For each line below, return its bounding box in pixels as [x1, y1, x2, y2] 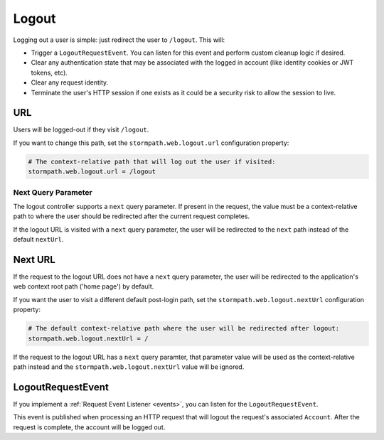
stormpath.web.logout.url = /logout [28, 168, 156, 176]
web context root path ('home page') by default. [13, 282, 154, 291]
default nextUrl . [13, 235, 64, 244]
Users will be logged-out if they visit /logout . [13, 125, 149, 134]
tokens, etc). [31, 68, 68, 77]
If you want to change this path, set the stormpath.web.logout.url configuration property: [13, 139, 289, 147]
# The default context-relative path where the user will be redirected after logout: [28, 324, 340, 333]
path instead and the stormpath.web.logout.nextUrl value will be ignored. [13, 363, 245, 371]
